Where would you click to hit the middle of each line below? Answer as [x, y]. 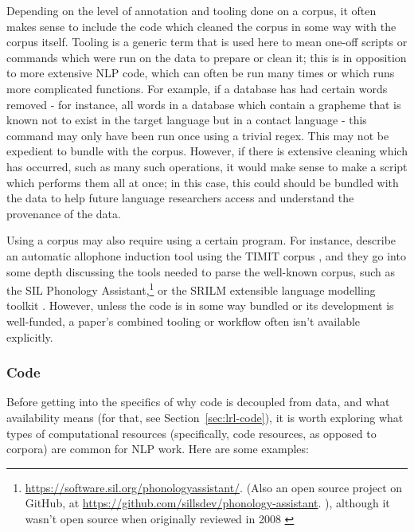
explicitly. [30, 336]
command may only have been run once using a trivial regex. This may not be [198, 135]
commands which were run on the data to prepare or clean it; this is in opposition [207, 57]
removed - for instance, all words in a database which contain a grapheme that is [204, 104]
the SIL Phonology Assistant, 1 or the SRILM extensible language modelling [191, 289]
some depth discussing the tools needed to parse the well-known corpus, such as [201, 271]
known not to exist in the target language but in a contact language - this [187, 120]
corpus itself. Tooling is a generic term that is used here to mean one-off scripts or [207, 42]
